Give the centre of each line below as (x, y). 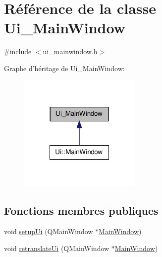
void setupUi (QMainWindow (49, 231)
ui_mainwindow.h (70, 51)
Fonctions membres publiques (81, 211)
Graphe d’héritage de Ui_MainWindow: (64, 68)
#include (18, 51)
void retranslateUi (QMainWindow (57, 248)
